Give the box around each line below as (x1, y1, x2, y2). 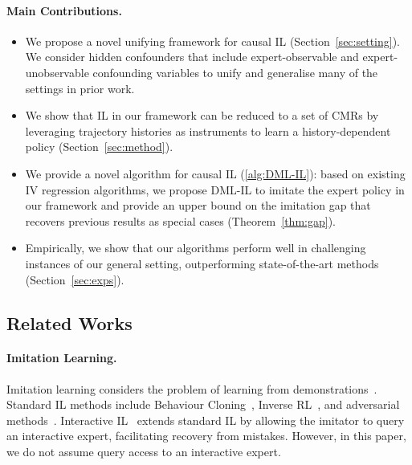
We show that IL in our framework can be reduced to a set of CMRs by (25, 107, 379, 124)
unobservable (25, 63, 89, 80)
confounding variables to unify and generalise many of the (92, 63, 378, 80)
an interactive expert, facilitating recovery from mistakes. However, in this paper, (6, 427, 406, 444)
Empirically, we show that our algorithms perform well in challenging (25, 239, 366, 256)
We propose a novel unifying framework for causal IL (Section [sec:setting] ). (25, 32, 400, 49)
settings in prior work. (25, 80, 135, 96)
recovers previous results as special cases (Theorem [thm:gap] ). (25, 212, 336, 229)
